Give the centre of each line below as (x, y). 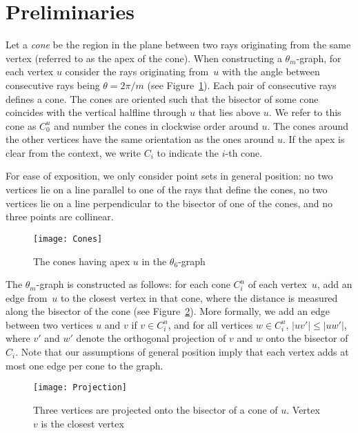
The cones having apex (82, 261)
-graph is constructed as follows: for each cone (133, 284)
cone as (21, 125)
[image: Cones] (68, 239)
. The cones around (308, 125)
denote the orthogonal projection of (151, 338)
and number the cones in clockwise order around (156, 125)
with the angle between (271, 71)
